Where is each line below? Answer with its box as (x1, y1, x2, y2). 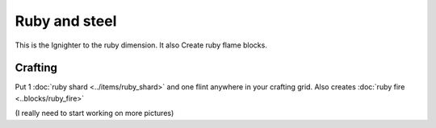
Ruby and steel (15, 12, 117, 30)
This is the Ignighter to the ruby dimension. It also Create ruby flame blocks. (15, 40, 268, 50)
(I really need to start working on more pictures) (15, 109, 174, 118)
